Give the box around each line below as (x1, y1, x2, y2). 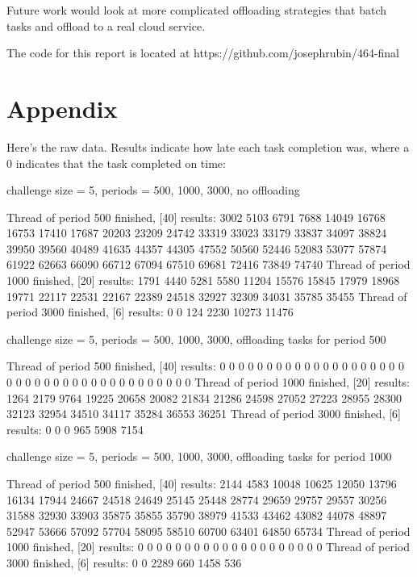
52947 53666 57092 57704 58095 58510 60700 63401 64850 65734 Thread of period (6, 522, 411, 539)
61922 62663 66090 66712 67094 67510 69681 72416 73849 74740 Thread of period (6, 256, 411, 273)
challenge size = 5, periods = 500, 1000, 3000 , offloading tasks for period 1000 (6, 448, 392, 465)
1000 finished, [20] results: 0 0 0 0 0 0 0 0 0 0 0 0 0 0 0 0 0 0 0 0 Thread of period (6, 538, 411, 555)
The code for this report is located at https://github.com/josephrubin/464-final (6, 44, 400, 61)
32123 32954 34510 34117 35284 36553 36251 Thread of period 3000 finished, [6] (6, 405, 401, 422)
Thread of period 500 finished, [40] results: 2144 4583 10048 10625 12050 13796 (6, 475, 397, 491)
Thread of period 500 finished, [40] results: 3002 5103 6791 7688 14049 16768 (6, 208, 386, 225)
